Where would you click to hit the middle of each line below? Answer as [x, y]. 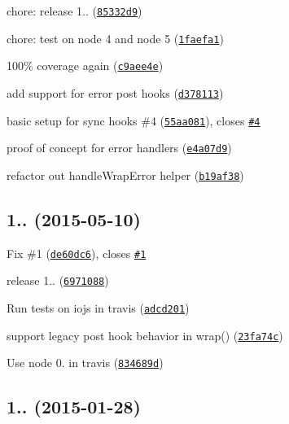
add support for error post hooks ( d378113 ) [115, 92]
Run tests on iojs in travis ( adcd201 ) [98, 308]
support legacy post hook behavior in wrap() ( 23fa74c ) [145, 335]
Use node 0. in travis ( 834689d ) [85, 363]
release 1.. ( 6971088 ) [58, 280]
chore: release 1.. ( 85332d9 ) [74, 11]
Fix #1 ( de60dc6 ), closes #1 [77, 253]
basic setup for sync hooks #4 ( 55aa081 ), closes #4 [134, 120]
